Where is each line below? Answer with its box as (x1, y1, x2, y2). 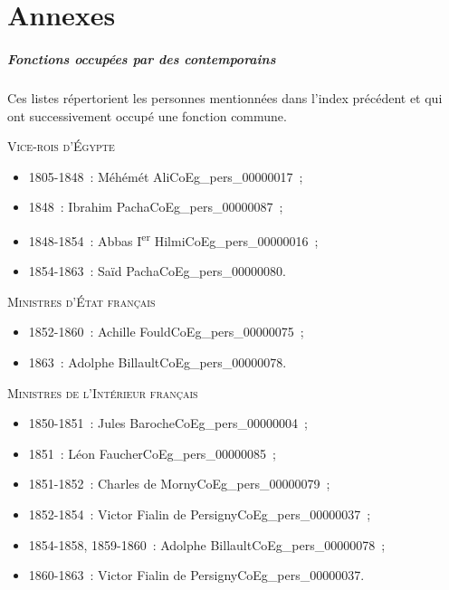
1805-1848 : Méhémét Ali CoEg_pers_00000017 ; (28, 167, 303, 186)
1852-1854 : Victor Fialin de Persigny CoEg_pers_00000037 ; (28, 504, 371, 523)
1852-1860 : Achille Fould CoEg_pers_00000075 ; (28, 322, 304, 341)
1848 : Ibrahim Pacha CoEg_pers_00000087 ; (28, 197, 283, 216)
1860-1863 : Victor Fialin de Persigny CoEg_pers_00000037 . (28, 566, 365, 585)
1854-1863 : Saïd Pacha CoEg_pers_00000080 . (28, 262, 286, 281)
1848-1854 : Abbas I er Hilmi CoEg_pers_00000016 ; (28, 228, 319, 250)
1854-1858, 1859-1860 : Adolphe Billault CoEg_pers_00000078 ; (28, 535, 386, 554)
